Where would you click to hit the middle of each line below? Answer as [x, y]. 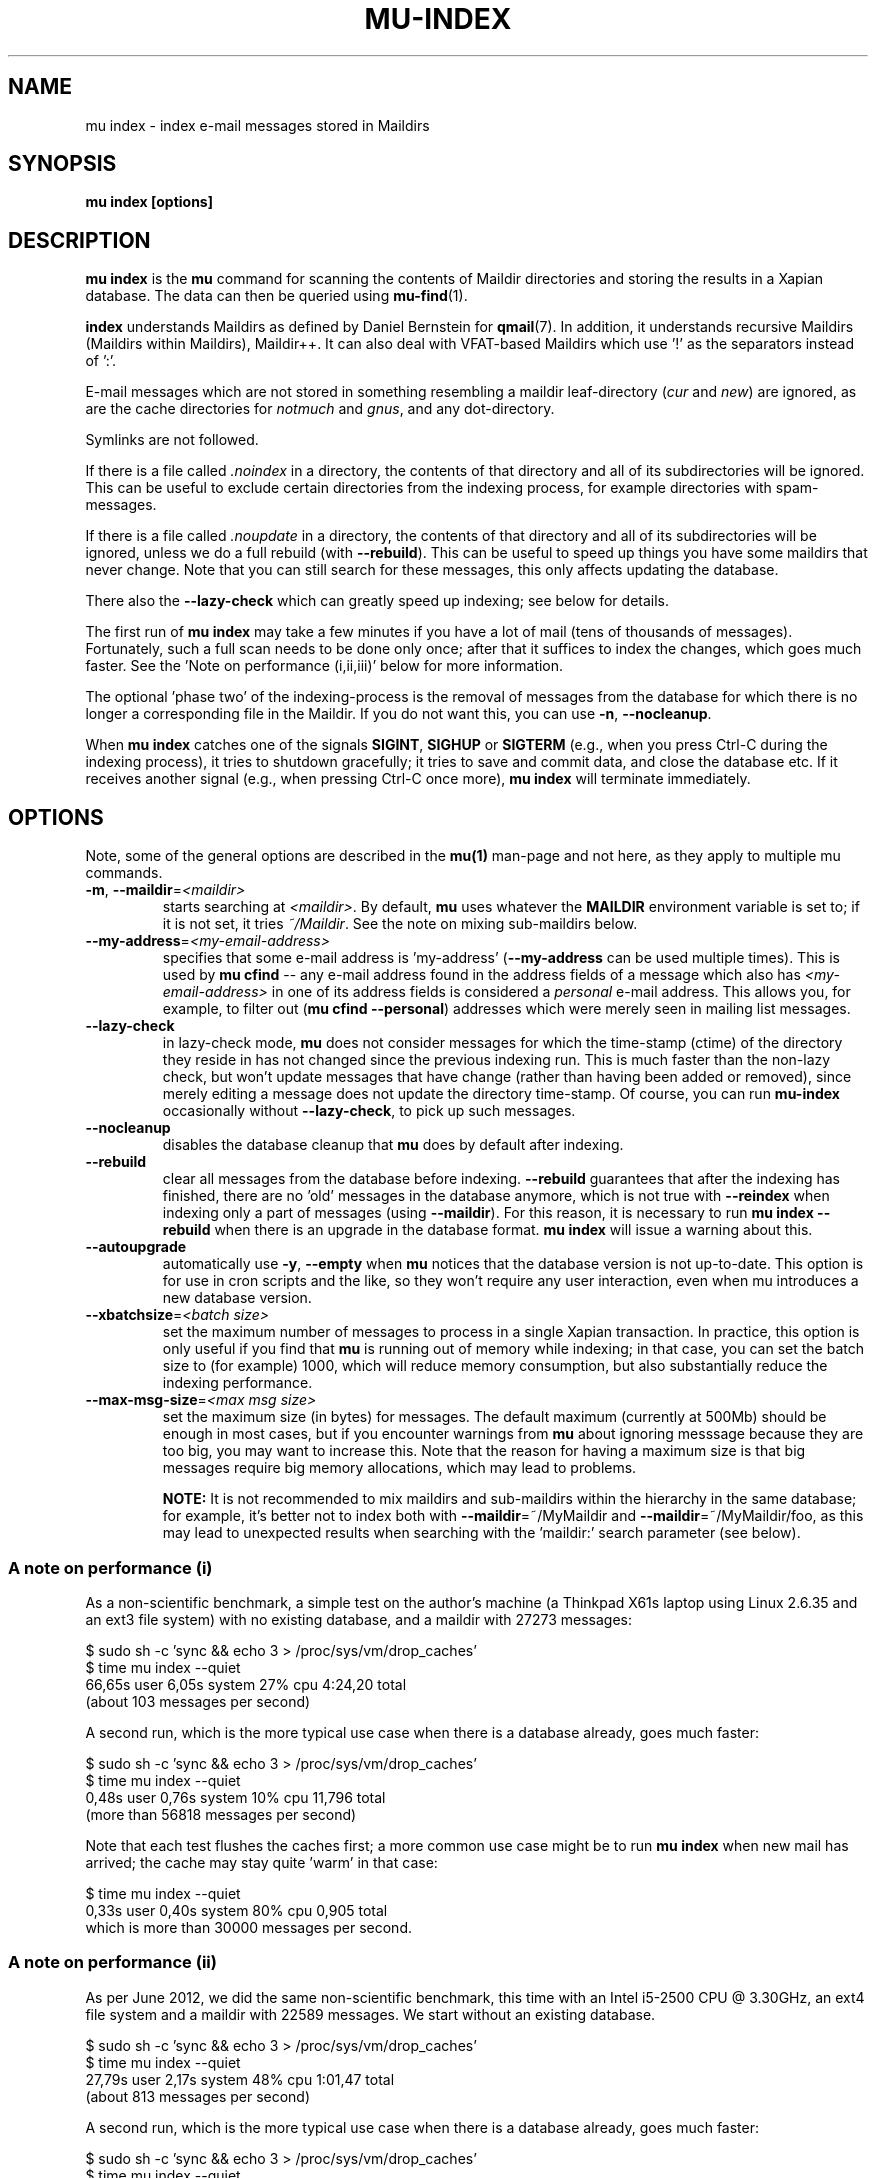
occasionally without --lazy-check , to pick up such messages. [369, 1111]
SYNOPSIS [62, 164]
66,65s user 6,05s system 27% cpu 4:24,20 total [246, 1684]
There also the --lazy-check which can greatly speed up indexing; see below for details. [377, 601]
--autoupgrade [136, 1247]
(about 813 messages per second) [198, 2096]
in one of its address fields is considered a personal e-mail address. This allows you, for [561, 992]
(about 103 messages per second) [198, 1701]
